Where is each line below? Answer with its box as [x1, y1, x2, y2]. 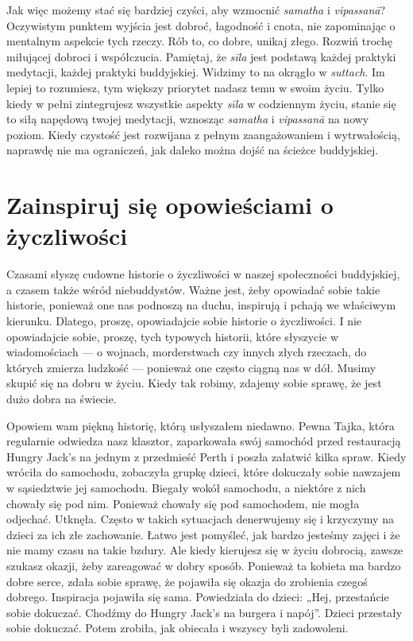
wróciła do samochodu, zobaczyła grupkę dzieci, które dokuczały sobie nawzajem [6, 464, 401, 480]
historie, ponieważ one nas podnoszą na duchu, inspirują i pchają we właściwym [6, 297, 396, 313]
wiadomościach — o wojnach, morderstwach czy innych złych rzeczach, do [6, 344, 367, 360]
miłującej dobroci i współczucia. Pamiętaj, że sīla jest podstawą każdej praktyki [6, 48, 396, 64]
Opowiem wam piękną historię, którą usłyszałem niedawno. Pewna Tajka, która [6, 417, 395, 433]
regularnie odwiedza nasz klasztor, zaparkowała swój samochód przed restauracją [6, 433, 401, 449]
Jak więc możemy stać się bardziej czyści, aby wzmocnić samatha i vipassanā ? [6, 2, 386, 17]
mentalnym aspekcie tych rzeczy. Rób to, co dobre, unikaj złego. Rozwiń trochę [6, 33, 392, 49]
